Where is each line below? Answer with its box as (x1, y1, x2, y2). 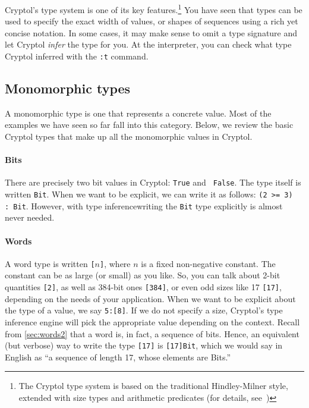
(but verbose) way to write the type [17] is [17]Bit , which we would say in (5, 339, 283, 351)
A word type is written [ (5, 257, 95, 269)
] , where (100, 257, 131, 269)
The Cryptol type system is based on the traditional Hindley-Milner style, (18, 379, 288, 392)
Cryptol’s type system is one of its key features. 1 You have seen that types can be (5, 2, 302, 15)
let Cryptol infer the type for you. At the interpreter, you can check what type (5, 38, 292, 51)
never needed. (5, 211, 55, 224)
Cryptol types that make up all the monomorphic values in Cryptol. (5, 130, 253, 143)
